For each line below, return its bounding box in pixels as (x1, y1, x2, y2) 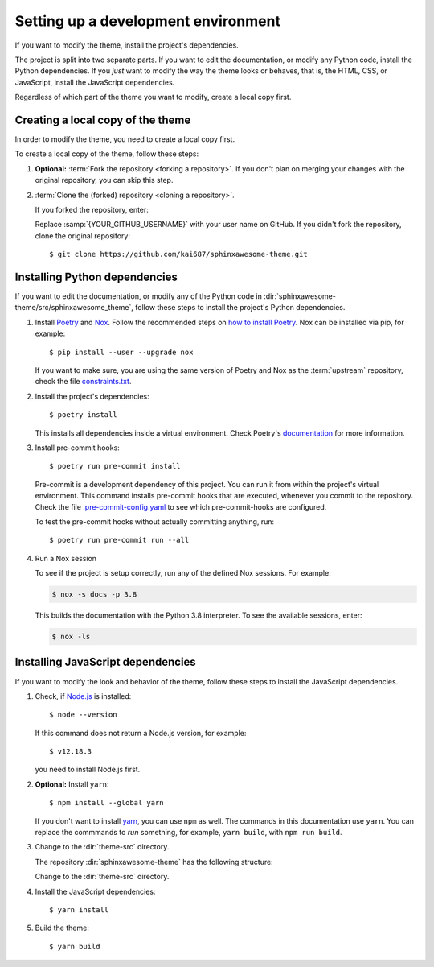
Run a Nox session (35, 553, 96, 563)
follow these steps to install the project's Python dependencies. (135, 303, 346, 312)
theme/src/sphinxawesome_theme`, (14, 303, 134, 312)
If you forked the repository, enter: (35, 205, 149, 214)
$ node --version (49, 710, 117, 720)
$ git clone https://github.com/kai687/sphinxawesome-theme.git (49, 250, 309, 259)
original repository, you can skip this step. (35, 176, 174, 185)
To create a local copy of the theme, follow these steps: (14, 149, 199, 159)
